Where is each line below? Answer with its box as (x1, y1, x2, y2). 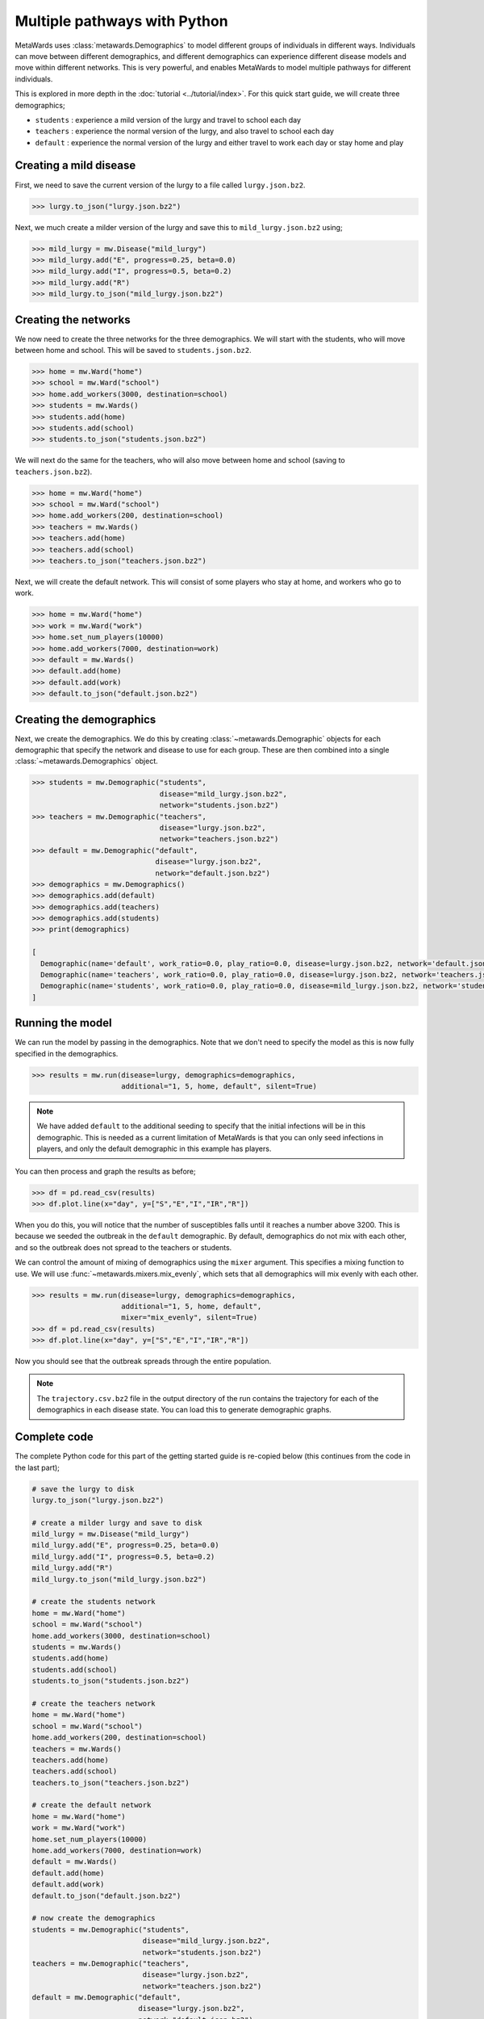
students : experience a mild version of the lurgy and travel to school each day (35, 115, 302, 124)
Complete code (15, 1430, 94, 1444)
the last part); (15, 1463, 60, 1472)
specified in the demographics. (15, 1048, 119, 1058)
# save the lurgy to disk (31, 1484, 135, 1493)
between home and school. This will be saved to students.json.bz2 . (15, 345, 252, 355)
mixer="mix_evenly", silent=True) (121, 1313, 258, 1322)
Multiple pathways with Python (15, 12, 229, 30)
